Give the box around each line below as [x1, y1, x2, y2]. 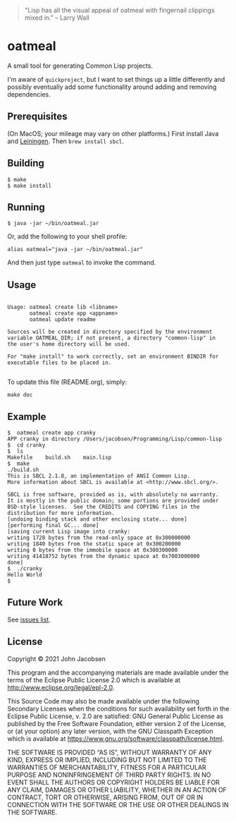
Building [7, 157, 44, 169]
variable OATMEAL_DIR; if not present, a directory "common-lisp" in [7, 334, 216, 342]
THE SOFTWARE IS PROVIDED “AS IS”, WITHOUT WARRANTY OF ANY [7, 748, 212, 756]
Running [7, 201, 46, 213]
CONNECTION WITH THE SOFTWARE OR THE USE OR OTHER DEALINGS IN [7, 800, 229, 809]
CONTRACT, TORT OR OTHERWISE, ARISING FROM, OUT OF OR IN [7, 793, 204, 802]
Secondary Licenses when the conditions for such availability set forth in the [7, 704, 230, 713]
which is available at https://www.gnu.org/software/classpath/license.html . [7, 734, 225, 743]
